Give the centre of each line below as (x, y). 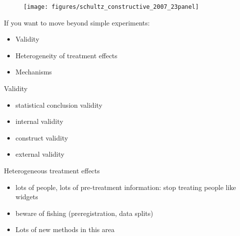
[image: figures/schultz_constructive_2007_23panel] (111, 7)
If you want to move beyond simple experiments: (77, 22)
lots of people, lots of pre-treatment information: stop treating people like (126, 187)
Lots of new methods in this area (65, 229)
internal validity (39, 121)
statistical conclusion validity (59, 105)
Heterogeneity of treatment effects (66, 55)
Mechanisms (34, 72)
